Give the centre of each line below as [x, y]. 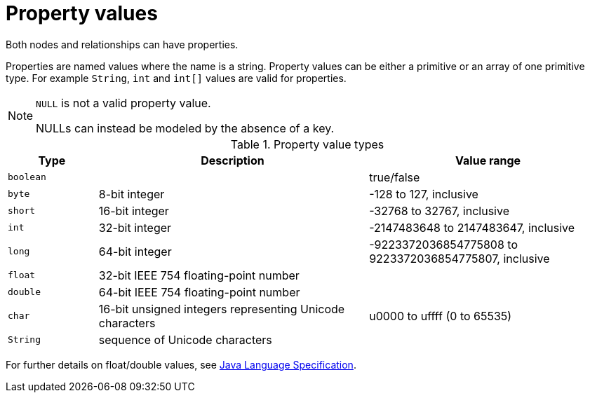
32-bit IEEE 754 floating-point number [199, 275]
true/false [395, 177]
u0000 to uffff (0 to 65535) [441, 316]
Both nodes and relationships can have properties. [122, 44]
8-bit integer [132, 194]
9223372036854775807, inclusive [460, 258]
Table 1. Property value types [307, 144]
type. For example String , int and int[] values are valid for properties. [176, 78]
